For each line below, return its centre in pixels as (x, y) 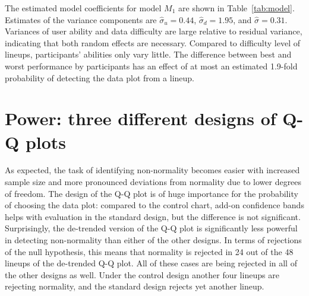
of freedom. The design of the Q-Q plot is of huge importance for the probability (152, 193)
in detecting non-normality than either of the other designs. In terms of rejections (153, 240)
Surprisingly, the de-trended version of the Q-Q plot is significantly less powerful (151, 228)
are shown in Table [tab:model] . (237, 8)
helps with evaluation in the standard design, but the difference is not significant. (153, 216)
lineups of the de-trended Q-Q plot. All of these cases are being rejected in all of (151, 263)
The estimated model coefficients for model (83, 8)
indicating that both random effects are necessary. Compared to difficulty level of (152, 42)
